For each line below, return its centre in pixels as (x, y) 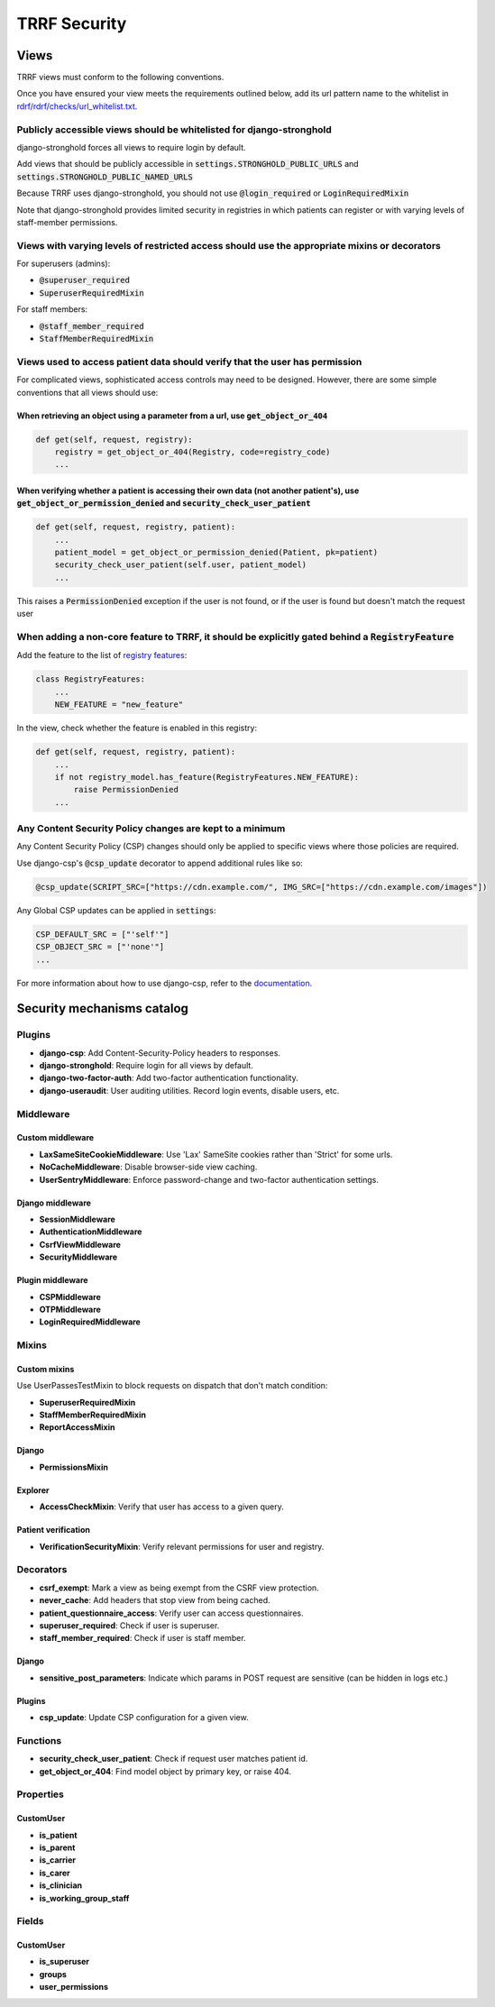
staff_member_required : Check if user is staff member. (143, 1638)
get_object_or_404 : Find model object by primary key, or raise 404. (165, 1771)
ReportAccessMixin (77, 1427)
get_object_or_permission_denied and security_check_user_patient (164, 503)
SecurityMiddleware (78, 1257)
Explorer (33, 1490)
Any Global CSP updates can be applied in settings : (116, 910)
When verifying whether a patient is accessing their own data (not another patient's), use (188, 490)
